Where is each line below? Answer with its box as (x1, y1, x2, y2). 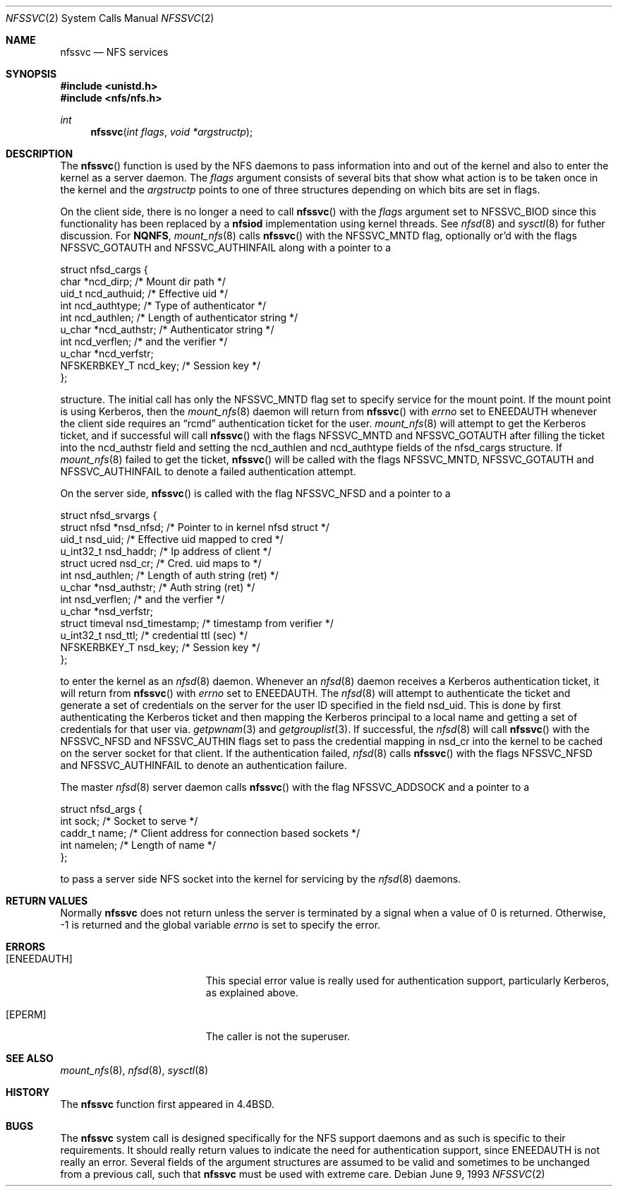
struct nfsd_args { (60, 803, 143, 815)
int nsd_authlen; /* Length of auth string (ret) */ (60, 569, 279, 581)
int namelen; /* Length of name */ (60, 839, 216, 851)
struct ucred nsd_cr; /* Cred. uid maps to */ (60, 557, 262, 569)
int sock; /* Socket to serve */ (60, 815, 198, 827)
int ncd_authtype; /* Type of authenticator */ (60, 299, 267, 311)
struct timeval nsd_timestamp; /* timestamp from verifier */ (60, 617, 334, 629)
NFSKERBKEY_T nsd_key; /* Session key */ (60, 641, 260, 653)
